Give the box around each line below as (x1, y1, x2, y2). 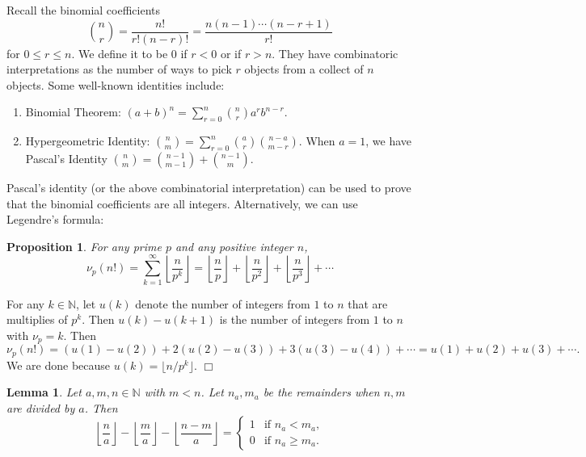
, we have (365, 132, 412, 149)
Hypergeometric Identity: (25, 132, 150, 149)
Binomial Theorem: (25, 103, 121, 120)
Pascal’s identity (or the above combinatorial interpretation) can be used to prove (6, 179, 411, 196)
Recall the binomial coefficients (6, 2, 161, 18)
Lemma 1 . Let (6, 384, 82, 400)
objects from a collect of (244, 61, 364, 78)
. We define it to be (71, 44, 168, 61)
